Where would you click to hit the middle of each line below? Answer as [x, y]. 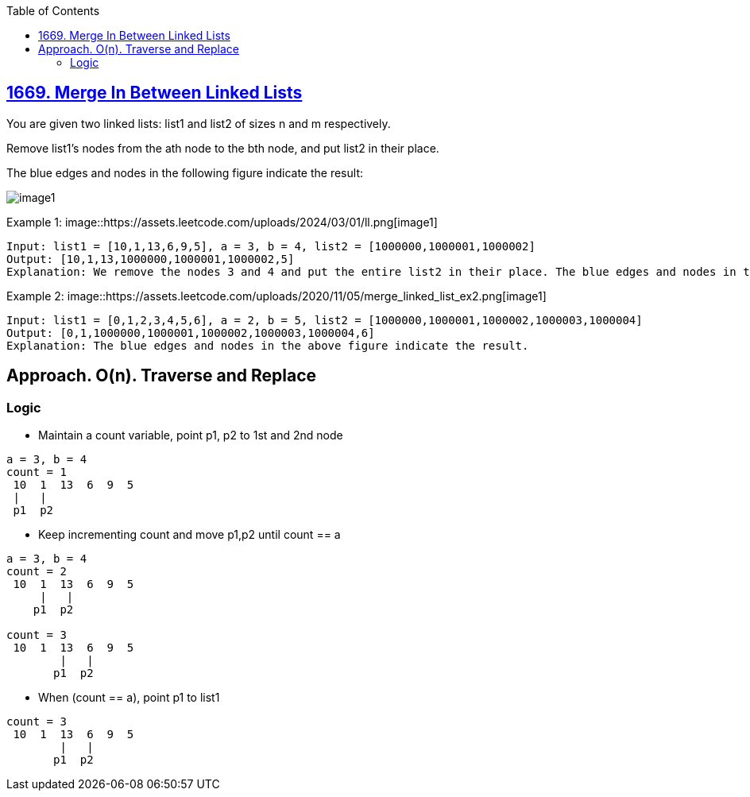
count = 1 [37, 472]
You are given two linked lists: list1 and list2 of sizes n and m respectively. [199, 123]
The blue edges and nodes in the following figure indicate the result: [185, 172]
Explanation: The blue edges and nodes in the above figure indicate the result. [268, 345]
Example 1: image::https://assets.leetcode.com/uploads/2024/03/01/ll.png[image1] [222, 222]
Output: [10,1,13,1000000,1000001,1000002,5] [151, 259]
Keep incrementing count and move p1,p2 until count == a [189, 535]
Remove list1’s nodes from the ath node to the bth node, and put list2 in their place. [223, 148]
